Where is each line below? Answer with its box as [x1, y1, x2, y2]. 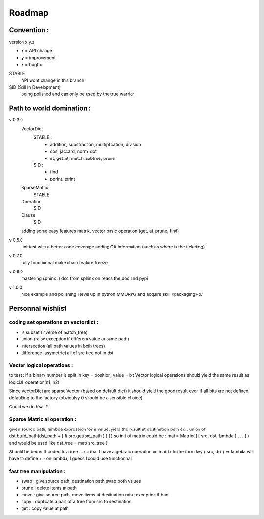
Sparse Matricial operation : [9, 416, 77, 423]
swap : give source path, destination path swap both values [21, 478, 141, 484]
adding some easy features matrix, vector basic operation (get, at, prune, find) [21, 228, 179, 234]
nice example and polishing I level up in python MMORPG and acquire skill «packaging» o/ [21, 291, 203, 297]
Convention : [9, 26, 49, 34]
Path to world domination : [9, 104, 91, 112]
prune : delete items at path [21, 485, 77, 491]
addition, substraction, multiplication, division [50, 141, 141, 147]
